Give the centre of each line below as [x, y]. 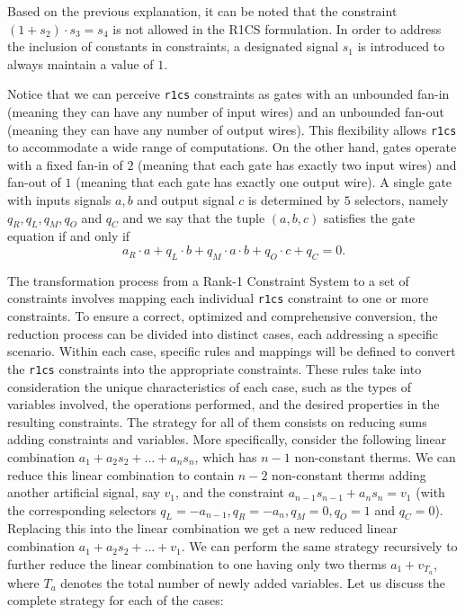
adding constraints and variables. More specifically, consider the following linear [227, 439]
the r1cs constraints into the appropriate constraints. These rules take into [215, 368]
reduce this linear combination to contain [121, 474]
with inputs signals [59, 200]
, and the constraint [230, 492]
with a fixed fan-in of [65, 164]
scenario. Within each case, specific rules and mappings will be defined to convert [232, 351]
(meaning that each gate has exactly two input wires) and [297, 164]
